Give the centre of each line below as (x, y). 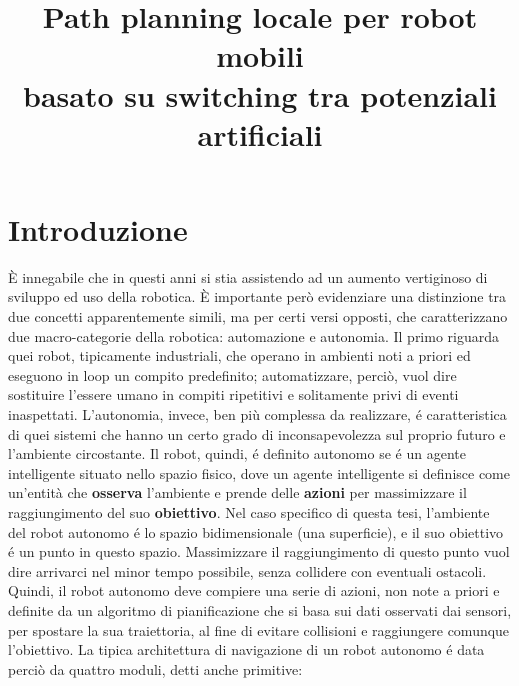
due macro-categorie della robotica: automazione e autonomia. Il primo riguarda (254, 335)
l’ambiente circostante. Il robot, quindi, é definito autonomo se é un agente (237, 453)
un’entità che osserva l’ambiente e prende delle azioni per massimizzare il (237, 492)
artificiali (260, 133)
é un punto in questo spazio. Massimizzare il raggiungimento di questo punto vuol (259, 551)
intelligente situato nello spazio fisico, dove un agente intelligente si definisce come (259, 472)
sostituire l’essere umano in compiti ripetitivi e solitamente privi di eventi (233, 394)
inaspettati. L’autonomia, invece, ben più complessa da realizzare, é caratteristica (257, 414)
